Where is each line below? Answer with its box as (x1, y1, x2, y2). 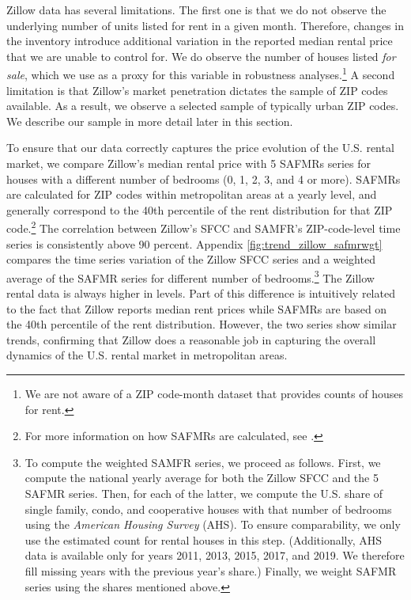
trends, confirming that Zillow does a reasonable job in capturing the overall (6, 331, 376, 347)
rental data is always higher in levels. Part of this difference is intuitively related (6, 285, 395, 302)
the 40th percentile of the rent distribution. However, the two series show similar (6, 316, 397, 332)
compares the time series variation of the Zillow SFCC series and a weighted (6, 251, 375, 268)
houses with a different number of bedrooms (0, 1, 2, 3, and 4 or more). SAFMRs (6, 170, 401, 187)
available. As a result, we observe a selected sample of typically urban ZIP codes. (6, 97, 399, 114)
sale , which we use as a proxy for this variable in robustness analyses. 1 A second (6, 64, 395, 83)
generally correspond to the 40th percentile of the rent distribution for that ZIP (6, 201, 393, 218)
